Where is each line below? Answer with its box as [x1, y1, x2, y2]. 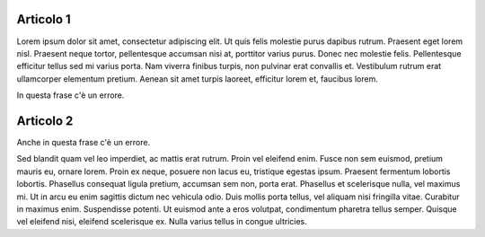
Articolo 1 [16, 12, 71, 27]
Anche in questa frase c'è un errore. [16, 136, 151, 147]
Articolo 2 [16, 113, 74, 128]
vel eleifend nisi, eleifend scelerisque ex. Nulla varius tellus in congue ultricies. [16, 216, 307, 227]
